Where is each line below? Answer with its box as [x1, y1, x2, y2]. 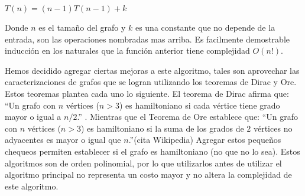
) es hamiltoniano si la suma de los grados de [80, 122, 244, 134]
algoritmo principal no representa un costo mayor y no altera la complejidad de [5, 168, 292, 181]
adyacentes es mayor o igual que [5, 133, 121, 146]
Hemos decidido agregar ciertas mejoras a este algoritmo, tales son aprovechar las [5, 64, 300, 76]
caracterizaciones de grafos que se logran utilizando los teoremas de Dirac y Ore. [5, 76, 297, 88]
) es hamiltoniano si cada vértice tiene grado [119, 99, 280, 111]
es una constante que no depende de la [135, 21, 275, 33]
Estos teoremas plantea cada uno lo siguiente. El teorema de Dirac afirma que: [5, 87, 289, 99]
